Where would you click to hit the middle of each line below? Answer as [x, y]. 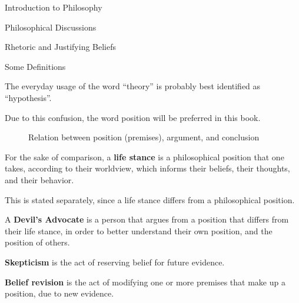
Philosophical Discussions [51, 27]
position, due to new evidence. [59, 293]
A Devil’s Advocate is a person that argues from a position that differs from [147, 219]
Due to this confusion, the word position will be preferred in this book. [133, 117]
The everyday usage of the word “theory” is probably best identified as [133, 86]
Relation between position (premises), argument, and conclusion [144, 137]
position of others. [37, 242]
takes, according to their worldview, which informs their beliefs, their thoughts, [147, 168]
